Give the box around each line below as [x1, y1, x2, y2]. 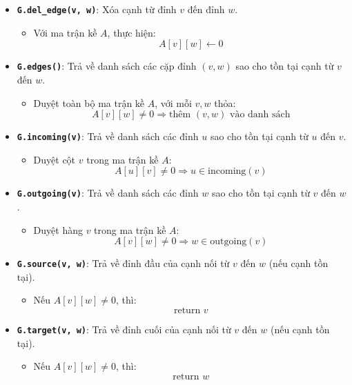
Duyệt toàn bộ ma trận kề [33, 95, 145, 110]
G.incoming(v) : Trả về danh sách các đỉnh [17, 129, 199, 144]
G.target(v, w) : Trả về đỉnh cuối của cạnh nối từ [17, 322, 231, 337]
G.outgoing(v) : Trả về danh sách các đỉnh [17, 186, 199, 200]
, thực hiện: [107, 25, 156, 39]
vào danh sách [230, 110, 291, 120]
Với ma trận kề [33, 25, 97, 39]
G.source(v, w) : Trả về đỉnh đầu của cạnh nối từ [17, 256, 230, 270]
